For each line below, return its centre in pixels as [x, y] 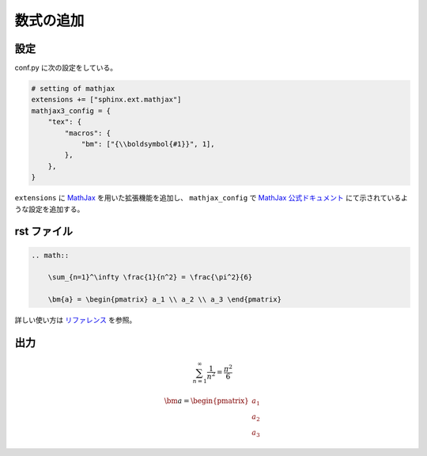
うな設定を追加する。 [49, 209]
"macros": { [87, 133]
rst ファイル [43, 232]
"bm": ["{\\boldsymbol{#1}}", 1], [148, 144]
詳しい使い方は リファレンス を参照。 [76, 320]
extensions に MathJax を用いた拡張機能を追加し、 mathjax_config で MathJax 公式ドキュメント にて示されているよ [212, 198]
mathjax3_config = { [71, 110]
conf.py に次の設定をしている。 [66, 68]
